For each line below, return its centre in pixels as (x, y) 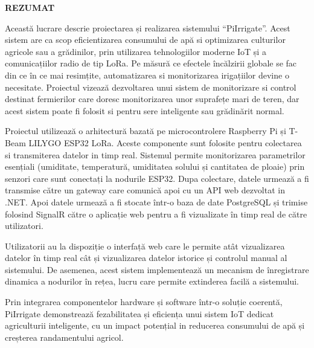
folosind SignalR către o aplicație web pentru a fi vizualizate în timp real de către (156, 214)
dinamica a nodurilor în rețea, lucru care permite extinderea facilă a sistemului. (152, 281)
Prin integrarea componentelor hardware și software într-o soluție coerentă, (144, 302)
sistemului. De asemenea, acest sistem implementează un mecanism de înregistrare (157, 269)
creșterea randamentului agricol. (64, 337)
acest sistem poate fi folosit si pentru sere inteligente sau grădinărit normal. (145, 110)
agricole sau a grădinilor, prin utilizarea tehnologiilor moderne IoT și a (136, 51)
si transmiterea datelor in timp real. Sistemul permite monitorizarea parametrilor (155, 154)
